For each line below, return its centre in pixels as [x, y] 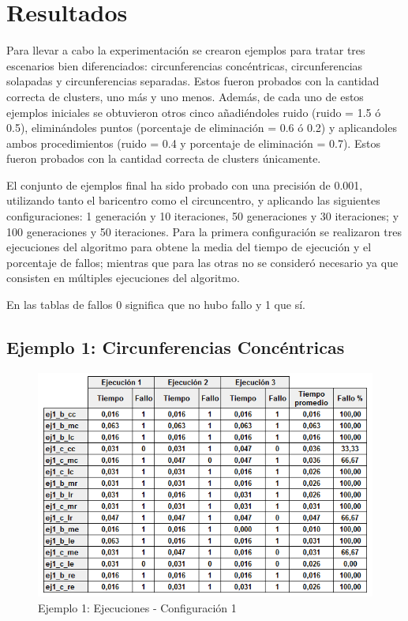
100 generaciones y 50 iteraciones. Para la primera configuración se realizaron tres [204, 231]
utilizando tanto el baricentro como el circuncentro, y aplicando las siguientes [193, 200]
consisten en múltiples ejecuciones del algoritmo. [123, 278]
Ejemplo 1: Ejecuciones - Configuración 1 [137, 608]
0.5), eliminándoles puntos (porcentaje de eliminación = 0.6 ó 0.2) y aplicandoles [202, 128]
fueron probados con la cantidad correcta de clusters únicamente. [164, 158]
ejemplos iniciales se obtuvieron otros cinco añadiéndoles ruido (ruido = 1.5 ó [194, 112]
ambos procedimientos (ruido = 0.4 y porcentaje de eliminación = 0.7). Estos [193, 143]
